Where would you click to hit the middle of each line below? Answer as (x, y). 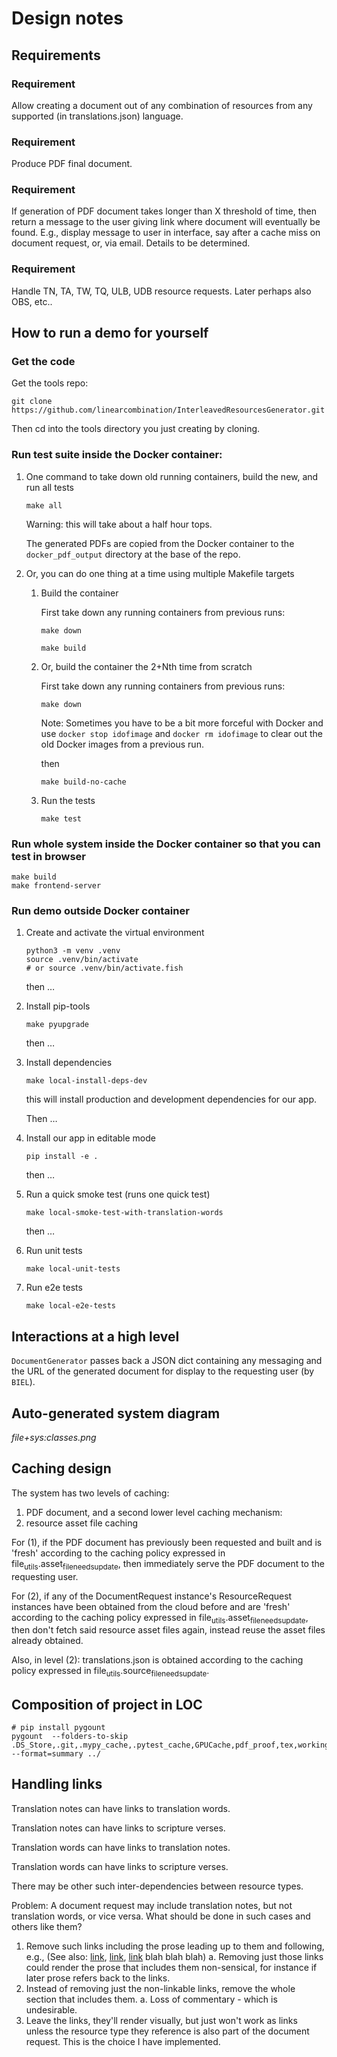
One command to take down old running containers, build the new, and (172, 476)
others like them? (47, 1926)
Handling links (57, 1784)
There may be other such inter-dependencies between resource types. (157, 1886)
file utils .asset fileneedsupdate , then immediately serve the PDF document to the (168, 1564)
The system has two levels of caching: (90, 1493)
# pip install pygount (58, 1727)
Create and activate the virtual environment (115, 933)
